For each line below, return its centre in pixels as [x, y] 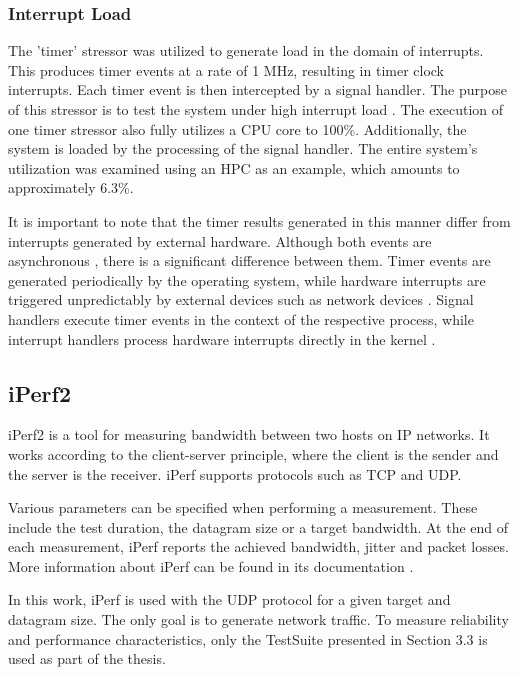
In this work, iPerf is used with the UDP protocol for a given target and [229, 599]
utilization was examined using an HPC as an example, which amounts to [234, 167]
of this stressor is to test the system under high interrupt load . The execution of [256, 109]
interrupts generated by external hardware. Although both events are [220, 240]
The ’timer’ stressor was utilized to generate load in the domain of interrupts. [246, 50]
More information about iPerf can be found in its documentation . [211, 565]
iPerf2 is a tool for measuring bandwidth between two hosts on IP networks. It [249, 434]
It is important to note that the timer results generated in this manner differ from [259, 220]
